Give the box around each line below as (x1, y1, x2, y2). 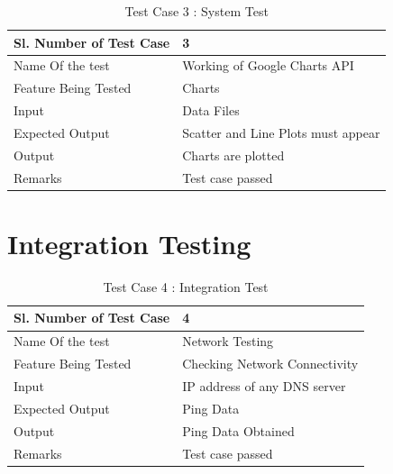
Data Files (182, 101, 240, 120)
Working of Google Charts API (182, 56, 354, 75)
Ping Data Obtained (182, 421, 295, 440)
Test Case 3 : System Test (124, 2, 269, 20)
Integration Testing (7, 224, 251, 261)
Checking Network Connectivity (182, 354, 359, 373)
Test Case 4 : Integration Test (103, 277, 269, 296)
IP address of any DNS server (182, 377, 346, 395)
